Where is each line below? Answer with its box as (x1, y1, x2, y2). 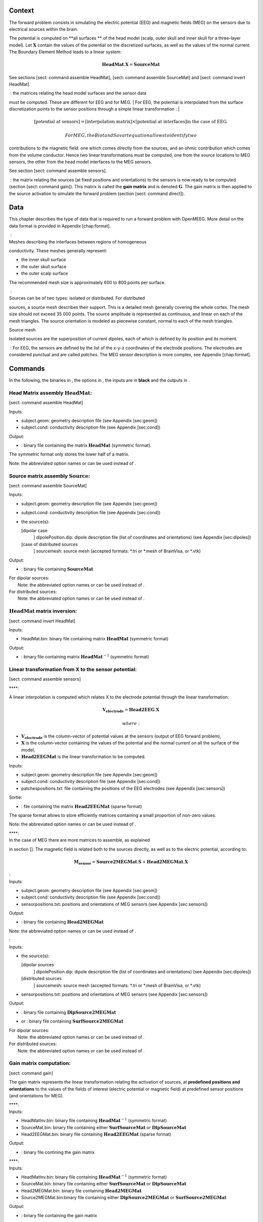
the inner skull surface (21, 257, 66, 262)
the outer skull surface (21, 263, 67, 269)
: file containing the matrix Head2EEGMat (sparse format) (21, 803, 142, 809)
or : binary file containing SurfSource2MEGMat (21, 1018, 124, 1024)
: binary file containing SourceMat (21, 566, 94, 572)
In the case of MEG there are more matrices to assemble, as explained (9, 837, 150, 843)
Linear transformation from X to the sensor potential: (9, 666, 137, 673)
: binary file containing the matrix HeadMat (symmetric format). (21, 442, 152, 448)
